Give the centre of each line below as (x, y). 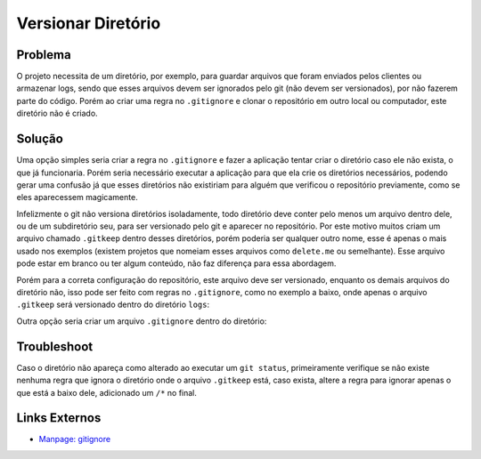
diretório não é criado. (57, 113)
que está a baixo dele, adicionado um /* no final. (107, 392)
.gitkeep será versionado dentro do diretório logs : (113, 305)
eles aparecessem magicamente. (77, 197)
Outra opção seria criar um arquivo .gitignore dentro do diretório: (142, 321)
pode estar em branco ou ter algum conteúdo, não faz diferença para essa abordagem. (176, 263)
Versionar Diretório (89, 23)
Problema (44, 55)
